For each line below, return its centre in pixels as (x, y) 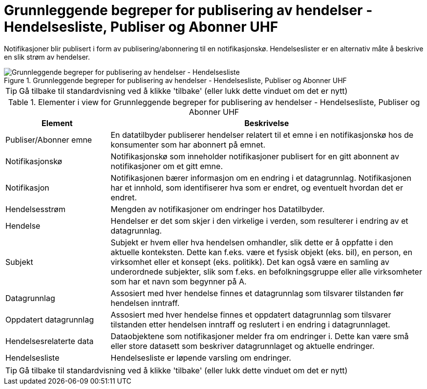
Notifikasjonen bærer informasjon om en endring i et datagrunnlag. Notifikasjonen (261, 178)
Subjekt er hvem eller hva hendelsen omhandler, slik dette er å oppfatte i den (252, 242)
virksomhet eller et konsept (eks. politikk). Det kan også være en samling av (250, 262)
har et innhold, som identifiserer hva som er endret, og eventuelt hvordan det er (257, 187)
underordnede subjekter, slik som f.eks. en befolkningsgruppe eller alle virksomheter (266, 271)
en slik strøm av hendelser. (47, 57)
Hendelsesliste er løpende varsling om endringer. (201, 357)
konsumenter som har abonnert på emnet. (188, 144)
